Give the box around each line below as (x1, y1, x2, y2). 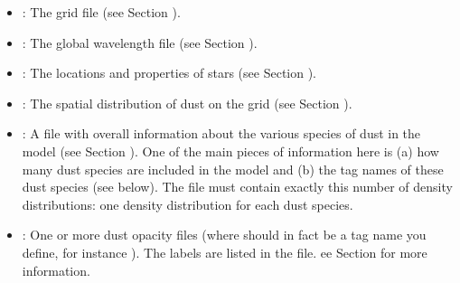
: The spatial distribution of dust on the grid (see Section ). (22, 93, 352, 112)
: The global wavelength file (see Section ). (22, 33, 258, 52)
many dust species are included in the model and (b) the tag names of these (22, 159, 444, 178)
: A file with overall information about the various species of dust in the (22, 124, 421, 143)
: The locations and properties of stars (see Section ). (22, 63, 317, 82)
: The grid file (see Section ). (22, 3, 181, 21)
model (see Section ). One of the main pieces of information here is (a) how (22, 141, 439, 160)
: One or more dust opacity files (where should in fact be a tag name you (22, 225, 427, 244)
